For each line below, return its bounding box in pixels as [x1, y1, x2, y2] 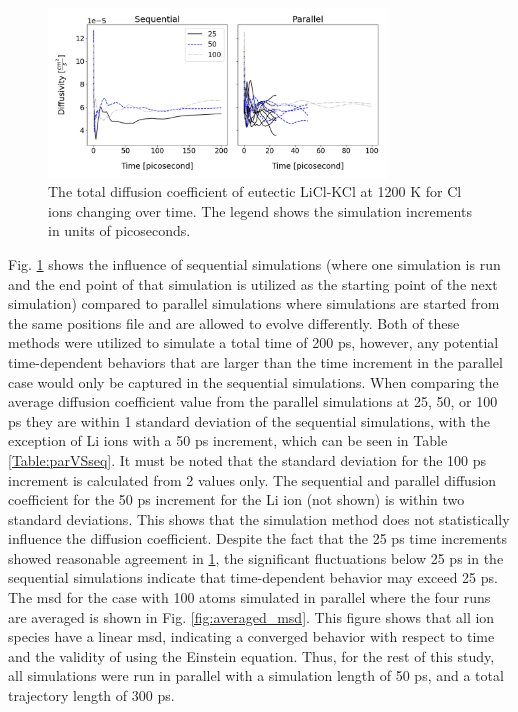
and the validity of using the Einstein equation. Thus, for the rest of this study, [8, 645, 495, 666]
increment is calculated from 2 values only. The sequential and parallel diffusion [8, 469, 497, 490]
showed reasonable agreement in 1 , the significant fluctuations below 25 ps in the [8, 547, 504, 568]
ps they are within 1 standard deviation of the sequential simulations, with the [8, 410, 490, 431]
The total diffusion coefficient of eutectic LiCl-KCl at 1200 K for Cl [48, 181, 462, 202]
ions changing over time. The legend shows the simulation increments [48, 200, 472, 221]
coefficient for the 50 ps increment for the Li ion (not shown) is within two [8, 489, 465, 510]
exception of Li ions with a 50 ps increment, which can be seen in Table [8, 430, 448, 451]
